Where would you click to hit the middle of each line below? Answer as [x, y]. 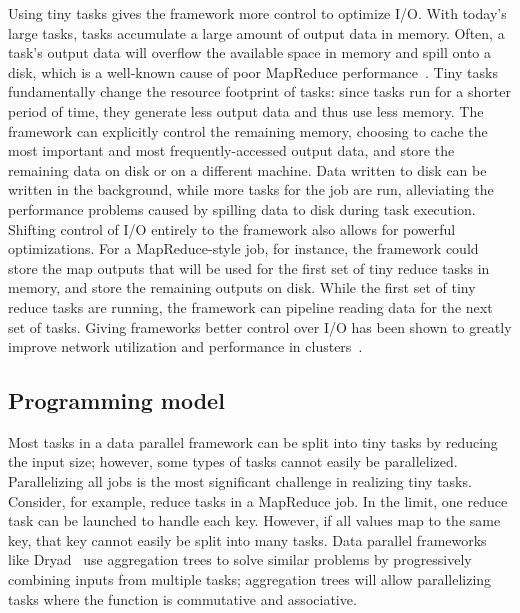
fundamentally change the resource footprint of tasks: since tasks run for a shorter [259, 91]
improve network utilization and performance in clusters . [185, 346]
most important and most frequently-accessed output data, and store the [231, 150]
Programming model [116, 400]
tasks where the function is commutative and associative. [182, 598]
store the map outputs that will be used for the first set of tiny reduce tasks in [249, 267]
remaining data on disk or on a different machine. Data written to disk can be [247, 169]
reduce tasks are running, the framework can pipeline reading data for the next [250, 306]
